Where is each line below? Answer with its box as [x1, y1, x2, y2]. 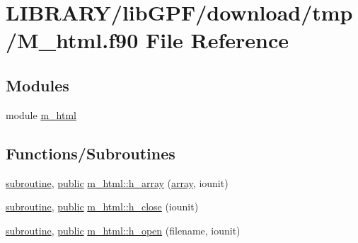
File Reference [145, 26, 289, 55]
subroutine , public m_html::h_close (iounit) [6, 199, 199, 214]
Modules [6, 74, 69, 96]
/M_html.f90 [6, 26, 139, 55]
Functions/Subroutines [6, 142, 175, 164]
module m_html [6, 107, 76, 122]
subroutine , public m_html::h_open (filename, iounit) [6, 222, 241, 237]
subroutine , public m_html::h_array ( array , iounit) [6, 175, 229, 190]
